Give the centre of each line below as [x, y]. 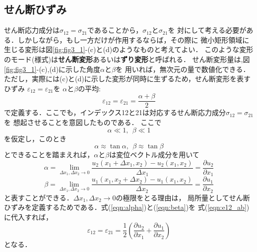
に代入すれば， [28, 217]
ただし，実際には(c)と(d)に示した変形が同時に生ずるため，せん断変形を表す [128, 79]
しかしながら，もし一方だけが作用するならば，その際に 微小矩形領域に [133, 39]
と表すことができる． [39, 197]
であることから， [115, 30]
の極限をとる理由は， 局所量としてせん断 [183, 197]
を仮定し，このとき [35, 138]
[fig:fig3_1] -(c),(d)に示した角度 [52, 69]
